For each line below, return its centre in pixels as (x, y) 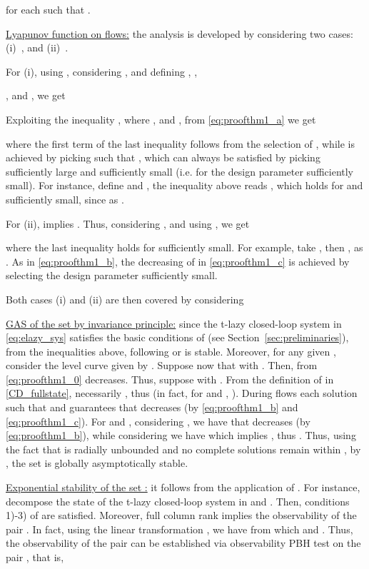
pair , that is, (35, 557)
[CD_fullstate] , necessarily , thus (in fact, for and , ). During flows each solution (182, 393)
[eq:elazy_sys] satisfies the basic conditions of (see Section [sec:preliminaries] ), (177, 337)
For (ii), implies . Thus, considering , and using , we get (128, 223)
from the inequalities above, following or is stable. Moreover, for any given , (171, 351)
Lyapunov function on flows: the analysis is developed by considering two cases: (180, 33)
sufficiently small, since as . (65, 199)
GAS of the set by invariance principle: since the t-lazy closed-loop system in (174, 323)
